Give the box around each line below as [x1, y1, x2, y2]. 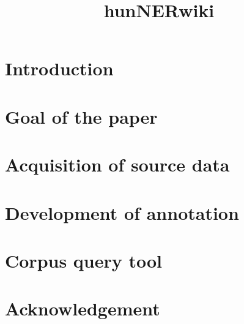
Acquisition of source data [5, 152, 230, 177]
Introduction [5, 56, 114, 81]
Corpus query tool [5, 247, 163, 273]
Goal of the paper [5, 104, 158, 129]
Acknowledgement [5, 296, 160, 321]
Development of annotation [5, 200, 239, 225]
